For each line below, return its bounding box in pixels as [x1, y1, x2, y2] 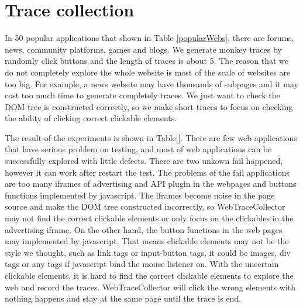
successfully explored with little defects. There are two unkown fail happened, [5, 155, 283, 167]
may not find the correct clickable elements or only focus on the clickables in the [5, 212, 294, 224]
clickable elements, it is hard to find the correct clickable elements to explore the [5, 269, 294, 281]
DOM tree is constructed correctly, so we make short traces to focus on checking [5, 100, 293, 112]
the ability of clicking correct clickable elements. [5, 112, 177, 124]
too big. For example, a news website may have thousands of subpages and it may [5, 77, 298, 90]
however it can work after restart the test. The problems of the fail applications [5, 166, 290, 178]
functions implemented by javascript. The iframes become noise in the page [5, 189, 275, 201]
